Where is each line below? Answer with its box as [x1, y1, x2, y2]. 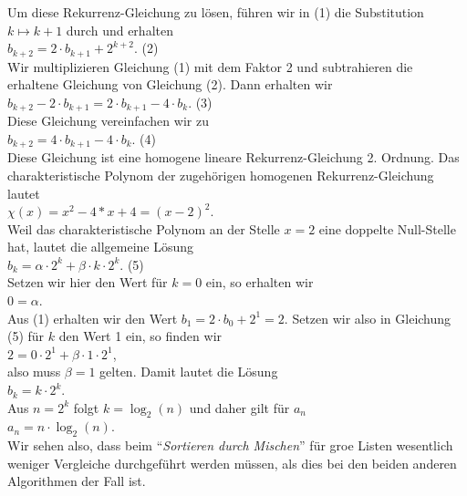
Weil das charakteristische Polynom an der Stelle [7, 219, 280, 238]
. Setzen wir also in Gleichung [284, 308, 451, 327]
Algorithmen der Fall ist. [7, 471, 146, 491]
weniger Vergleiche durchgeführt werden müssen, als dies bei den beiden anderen [7, 453, 457, 472]
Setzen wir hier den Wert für [7, 273, 168, 292]
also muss [7, 362, 61, 381]
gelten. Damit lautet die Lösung [99, 362, 278, 381]
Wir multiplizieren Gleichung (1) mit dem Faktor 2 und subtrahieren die [7, 57, 413, 76]
